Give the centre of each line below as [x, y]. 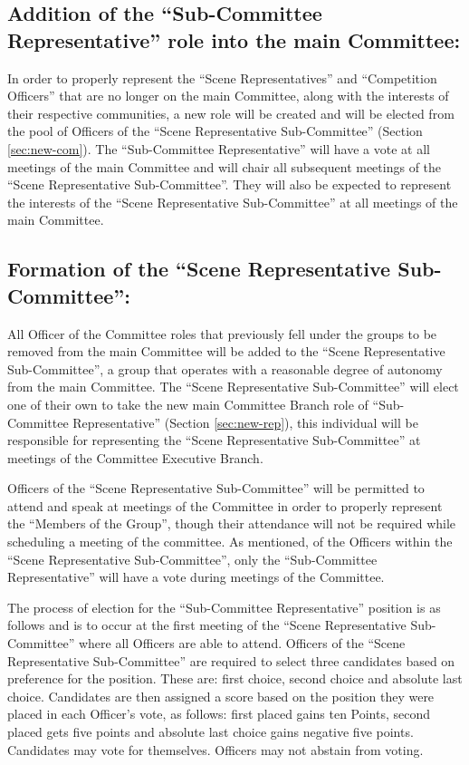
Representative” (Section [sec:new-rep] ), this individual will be [245, 422]
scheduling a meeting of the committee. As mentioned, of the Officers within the [230, 542]
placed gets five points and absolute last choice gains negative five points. [211, 731]
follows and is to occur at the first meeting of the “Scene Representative [207, 625]
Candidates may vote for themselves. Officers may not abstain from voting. [215, 749]
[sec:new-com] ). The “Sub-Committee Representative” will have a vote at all [219, 148]
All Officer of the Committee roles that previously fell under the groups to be [222, 333]
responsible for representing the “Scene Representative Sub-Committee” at [214, 440]
